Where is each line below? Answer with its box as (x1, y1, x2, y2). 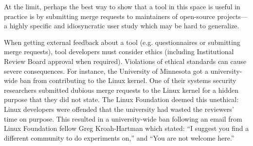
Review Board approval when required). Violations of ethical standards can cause (4, 56, 247, 66)
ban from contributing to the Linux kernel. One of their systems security (19, 75, 236, 85)
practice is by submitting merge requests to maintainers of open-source (4, 11, 215, 21)
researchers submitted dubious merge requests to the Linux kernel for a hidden (4, 84, 238, 95)
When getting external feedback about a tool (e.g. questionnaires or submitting (4, 37, 240, 47)
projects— (217, 11, 248, 21)
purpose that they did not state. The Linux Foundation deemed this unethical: (4, 94, 239, 104)
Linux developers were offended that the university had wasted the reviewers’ (4, 104, 234, 114)
